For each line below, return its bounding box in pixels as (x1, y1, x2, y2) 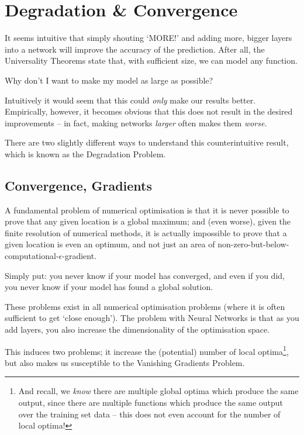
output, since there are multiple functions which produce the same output (18, 396, 284, 409)
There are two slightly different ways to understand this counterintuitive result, (5, 136, 289, 149)
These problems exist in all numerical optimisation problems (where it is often (5, 300, 285, 312)
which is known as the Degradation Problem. (5, 147, 166, 160)
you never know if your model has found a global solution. (5, 281, 213, 293)
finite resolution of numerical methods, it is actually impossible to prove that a (5, 226, 287, 239)
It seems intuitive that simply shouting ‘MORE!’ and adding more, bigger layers (5, 32, 292, 44)
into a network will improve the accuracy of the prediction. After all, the (5, 43, 265, 55)
